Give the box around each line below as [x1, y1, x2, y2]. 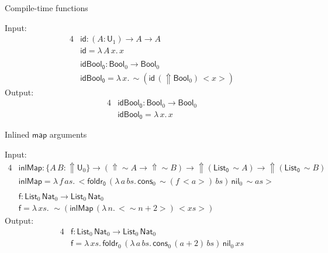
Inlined [5, 128, 30, 141]
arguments [49, 128, 87, 141]
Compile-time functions [5, 2, 88, 13]
